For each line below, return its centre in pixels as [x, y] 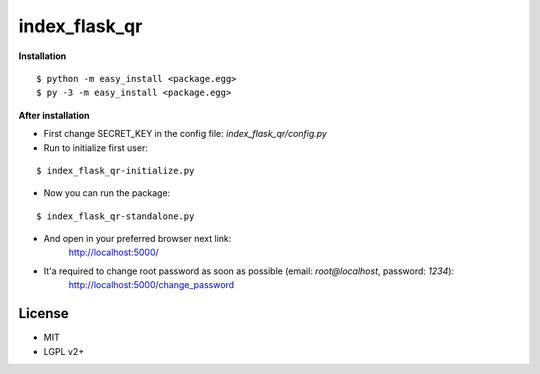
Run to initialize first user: [96, 147]
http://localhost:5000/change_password [151, 285]
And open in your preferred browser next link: [137, 239]
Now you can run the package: [107, 193]
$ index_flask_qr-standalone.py [115, 216]
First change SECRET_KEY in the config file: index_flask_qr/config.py [185, 134]
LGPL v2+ [64, 351]
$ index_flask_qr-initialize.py [115, 170]
